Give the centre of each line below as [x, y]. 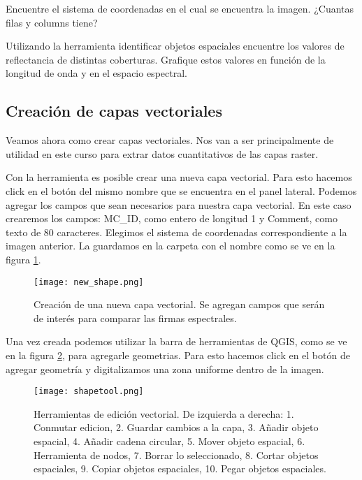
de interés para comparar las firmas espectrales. [135, 318]
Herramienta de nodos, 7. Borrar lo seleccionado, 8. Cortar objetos [176, 454]
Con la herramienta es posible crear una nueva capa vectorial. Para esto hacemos [179, 177]
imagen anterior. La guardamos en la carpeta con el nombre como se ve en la [171, 246]
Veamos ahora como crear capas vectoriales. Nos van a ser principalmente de [170, 140]
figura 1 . [23, 259]
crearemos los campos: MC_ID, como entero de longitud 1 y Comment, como [172, 218]
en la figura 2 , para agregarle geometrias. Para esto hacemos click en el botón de [178, 355]
